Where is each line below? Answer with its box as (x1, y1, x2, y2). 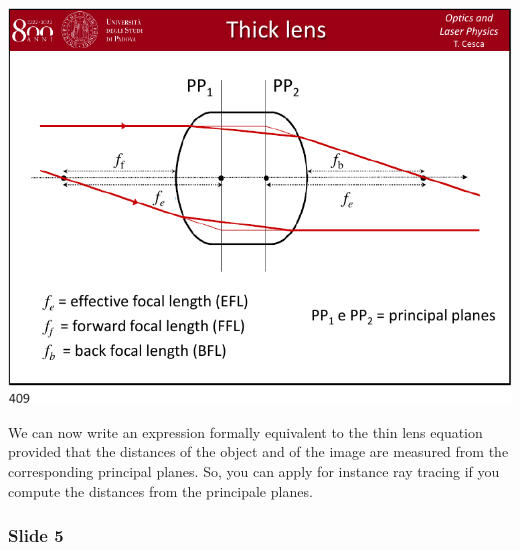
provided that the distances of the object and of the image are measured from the (8, 441, 509, 462)
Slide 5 (8, 523, 64, 548)
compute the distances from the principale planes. (8, 480, 313, 501)
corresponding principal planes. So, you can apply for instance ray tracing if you (8, 461, 500, 482)
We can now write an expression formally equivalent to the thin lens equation (8, 421, 483, 442)
